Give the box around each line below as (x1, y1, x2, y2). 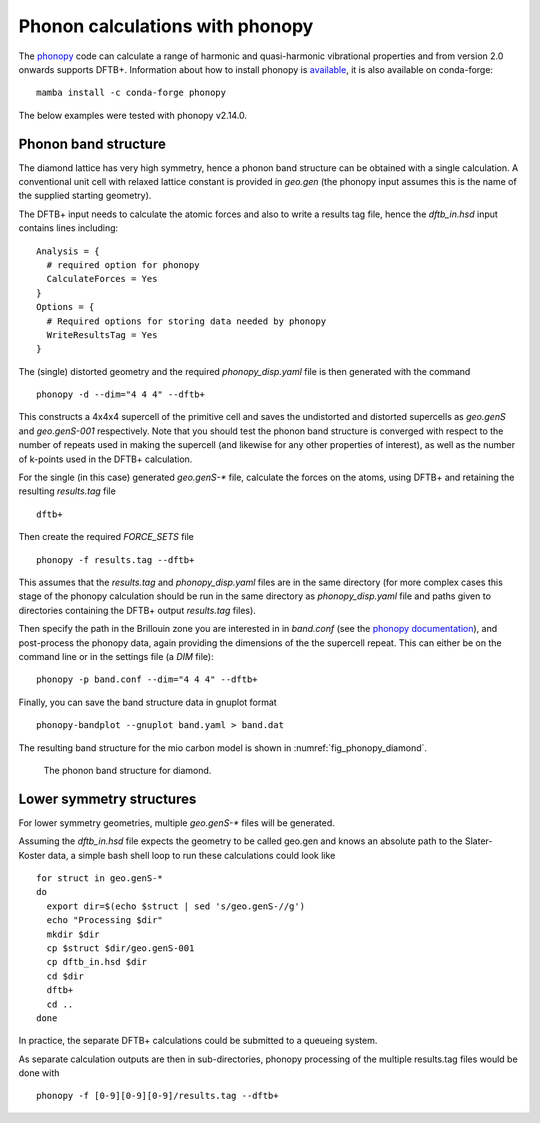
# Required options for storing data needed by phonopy (46, 315, 327, 327)
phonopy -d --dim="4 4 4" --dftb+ (36, 389, 205, 400)
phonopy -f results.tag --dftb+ (36, 554, 195, 565)
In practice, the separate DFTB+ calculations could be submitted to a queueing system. (18, 1035, 378, 1047)
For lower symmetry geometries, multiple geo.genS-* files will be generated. (18, 816, 335, 829)
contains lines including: (18, 222, 119, 234)
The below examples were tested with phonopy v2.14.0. (18, 109, 248, 121)
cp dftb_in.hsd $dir (46, 956, 148, 968)
